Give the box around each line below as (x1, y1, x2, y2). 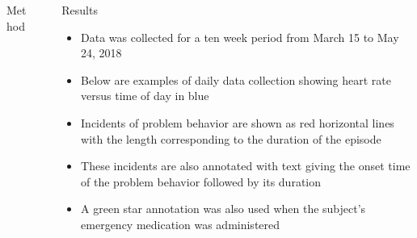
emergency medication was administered (81, 215, 280, 232)
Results (61, 2, 98, 18)
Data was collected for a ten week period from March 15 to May (81, 28, 399, 45)
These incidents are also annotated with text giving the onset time (81, 157, 411, 174)
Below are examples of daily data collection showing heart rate (81, 71, 391, 88)
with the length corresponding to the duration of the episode (81, 130, 381, 147)
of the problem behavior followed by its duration (81, 173, 321, 190)
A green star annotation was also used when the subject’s (81, 200, 366, 217)
